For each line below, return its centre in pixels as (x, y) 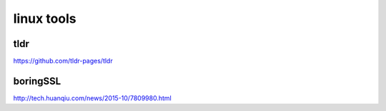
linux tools (45, 18)
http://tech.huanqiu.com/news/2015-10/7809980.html (92, 98)
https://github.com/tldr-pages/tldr (63, 61)
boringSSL (37, 81)
